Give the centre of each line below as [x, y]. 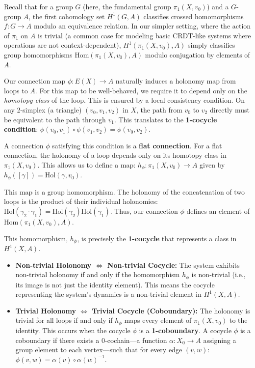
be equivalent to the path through [55, 119]
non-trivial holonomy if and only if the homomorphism [98, 274]
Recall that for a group [38, 6]
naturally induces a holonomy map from [176, 81]
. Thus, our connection [144, 211]
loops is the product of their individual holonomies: [81, 201]
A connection [24, 145]
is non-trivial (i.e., [218, 274]
